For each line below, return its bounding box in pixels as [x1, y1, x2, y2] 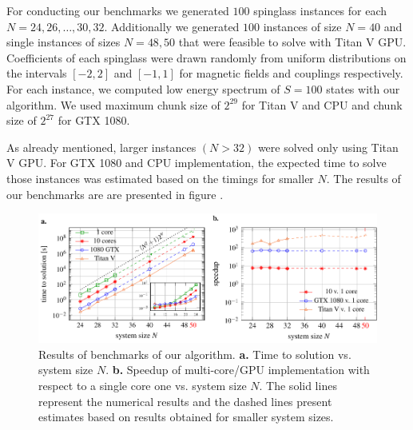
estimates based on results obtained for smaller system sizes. [38, 408, 334, 425]
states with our [326, 80, 400, 97]
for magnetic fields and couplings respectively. [179, 65, 403, 82]
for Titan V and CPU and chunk [241, 96, 403, 113]
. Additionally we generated [104, 18, 240, 34]
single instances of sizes [6, 34, 121, 50]
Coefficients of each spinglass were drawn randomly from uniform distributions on [6, 49, 407, 66]
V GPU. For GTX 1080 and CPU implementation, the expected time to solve [6, 154, 387, 171]
